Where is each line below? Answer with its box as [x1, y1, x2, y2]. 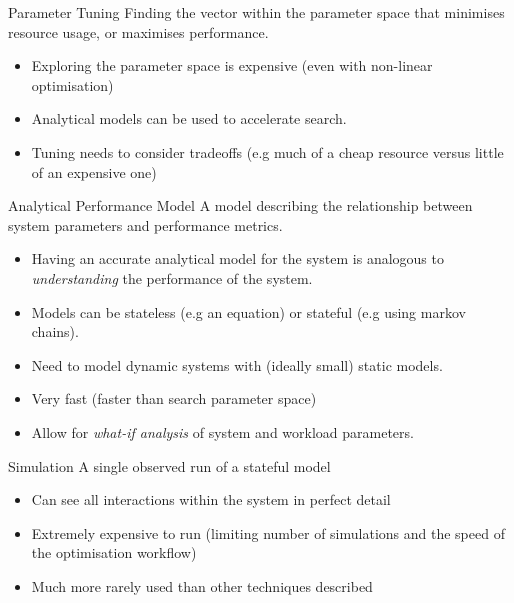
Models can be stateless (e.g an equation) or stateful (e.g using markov [31, 301, 466, 322]
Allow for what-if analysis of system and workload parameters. [31, 421, 414, 442]
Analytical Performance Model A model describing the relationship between [8, 195, 473, 216]
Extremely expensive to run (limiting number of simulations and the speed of [31, 522, 505, 543]
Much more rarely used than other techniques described [31, 575, 373, 596]
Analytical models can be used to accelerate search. [31, 108, 347, 129]
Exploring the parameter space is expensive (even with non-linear [31, 55, 433, 76]
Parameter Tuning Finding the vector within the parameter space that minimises [8, 2, 505, 22]
